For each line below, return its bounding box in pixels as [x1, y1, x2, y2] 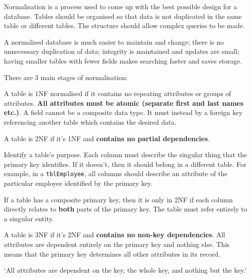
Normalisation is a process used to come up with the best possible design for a [4, 1, 237, 11]
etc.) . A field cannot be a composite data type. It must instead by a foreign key [4, 107, 243, 117]
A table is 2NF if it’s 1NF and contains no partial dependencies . [4, 133, 210, 143]
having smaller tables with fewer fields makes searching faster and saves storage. [4, 55, 242, 65]
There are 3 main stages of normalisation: [4, 72, 128, 82]
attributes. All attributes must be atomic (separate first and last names [4, 98, 244, 108]
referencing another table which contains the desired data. [4, 116, 177, 127]
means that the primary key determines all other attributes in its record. [4, 248, 220, 259]
